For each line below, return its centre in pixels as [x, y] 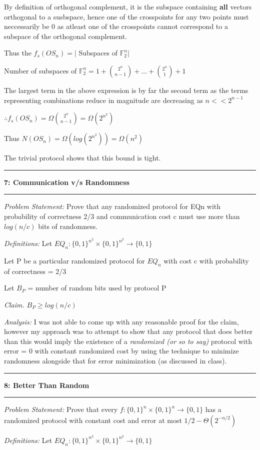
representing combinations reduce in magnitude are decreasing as [103, 100]
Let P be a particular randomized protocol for [74, 260]
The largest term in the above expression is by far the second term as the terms [126, 90]
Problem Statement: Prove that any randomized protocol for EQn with [112, 206]
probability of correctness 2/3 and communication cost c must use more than [122, 216]
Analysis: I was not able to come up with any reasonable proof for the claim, [121, 321]
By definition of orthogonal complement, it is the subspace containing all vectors [128, 6]
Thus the [18, 53]
